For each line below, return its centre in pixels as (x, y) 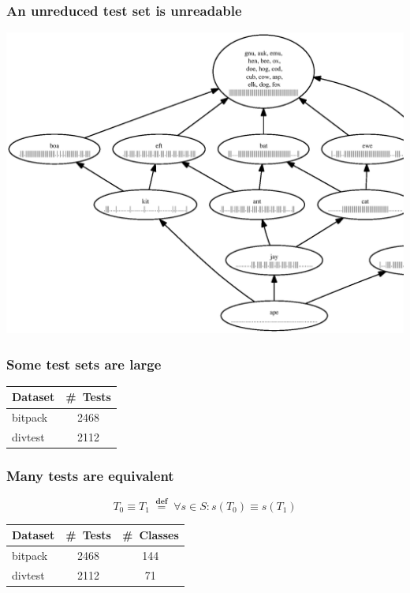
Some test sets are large (84, 364)
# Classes (150, 535)
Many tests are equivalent (90, 476)
